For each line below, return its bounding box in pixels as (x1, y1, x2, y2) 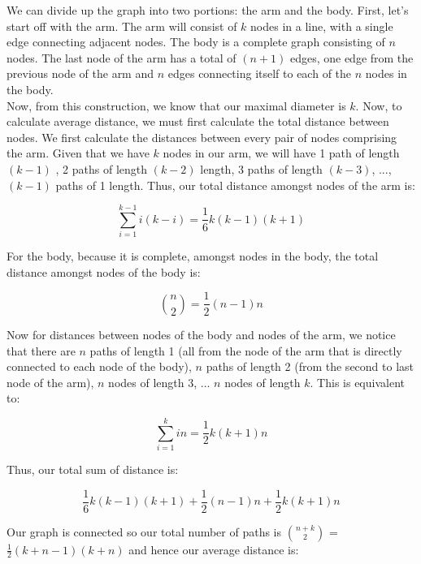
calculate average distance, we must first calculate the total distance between (7, 113, 389, 130)
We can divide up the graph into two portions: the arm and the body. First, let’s (7, 2, 409, 18)
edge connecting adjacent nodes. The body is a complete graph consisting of (7, 33, 385, 50)
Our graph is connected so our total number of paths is (7, 523, 282, 540)
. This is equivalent (310, 373, 405, 390)
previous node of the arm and (7, 65, 154, 82)
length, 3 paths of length (200, 160, 323, 177)
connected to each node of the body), (7, 358, 192, 375)
